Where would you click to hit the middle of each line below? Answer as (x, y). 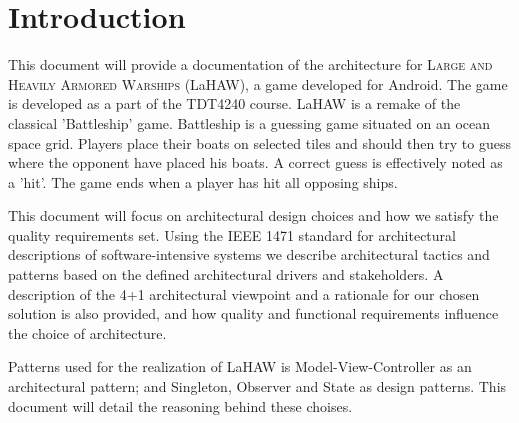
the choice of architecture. (87, 332)
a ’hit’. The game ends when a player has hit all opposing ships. (203, 181)
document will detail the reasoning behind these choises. (180, 405)
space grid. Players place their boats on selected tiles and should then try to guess (259, 142)
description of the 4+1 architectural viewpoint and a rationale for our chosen (244, 293)
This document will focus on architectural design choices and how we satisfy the (253, 215)
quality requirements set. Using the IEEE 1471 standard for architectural (232, 234)
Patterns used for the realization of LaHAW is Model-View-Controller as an (240, 366)
